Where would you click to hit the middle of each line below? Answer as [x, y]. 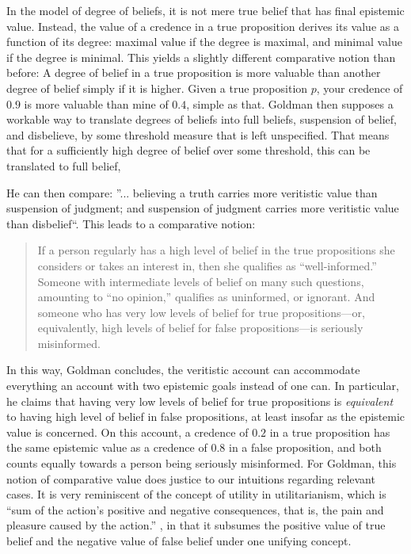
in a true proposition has [330, 432]
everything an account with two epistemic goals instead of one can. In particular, [203, 386]
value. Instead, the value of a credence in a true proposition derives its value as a [203, 26]
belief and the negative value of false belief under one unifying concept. [179, 541]
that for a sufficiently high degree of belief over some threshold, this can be [188, 150]
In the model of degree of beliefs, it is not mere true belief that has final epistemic [205, 10]
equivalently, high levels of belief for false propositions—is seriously [200, 328]
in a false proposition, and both [305, 447]
